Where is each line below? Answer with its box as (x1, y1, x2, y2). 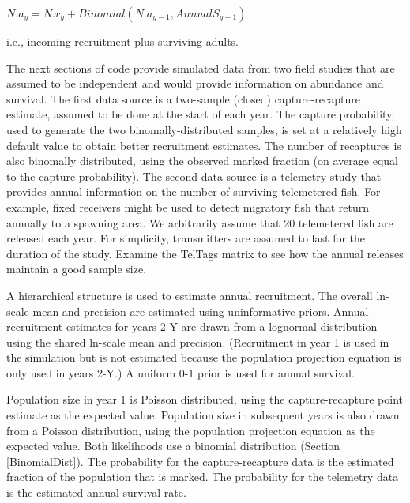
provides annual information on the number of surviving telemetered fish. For (6, 183, 381, 200)
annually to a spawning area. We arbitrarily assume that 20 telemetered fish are (6, 214, 393, 231)
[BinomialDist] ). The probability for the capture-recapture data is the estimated (6, 452, 394, 469)
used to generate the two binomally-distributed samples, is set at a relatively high (6, 121, 402, 137)
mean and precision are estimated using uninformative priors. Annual (32, 302, 369, 319)
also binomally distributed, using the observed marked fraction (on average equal (6, 152, 398, 169)
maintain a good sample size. (6, 261, 147, 277)
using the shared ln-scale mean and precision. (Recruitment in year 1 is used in (6, 333, 389, 350)
